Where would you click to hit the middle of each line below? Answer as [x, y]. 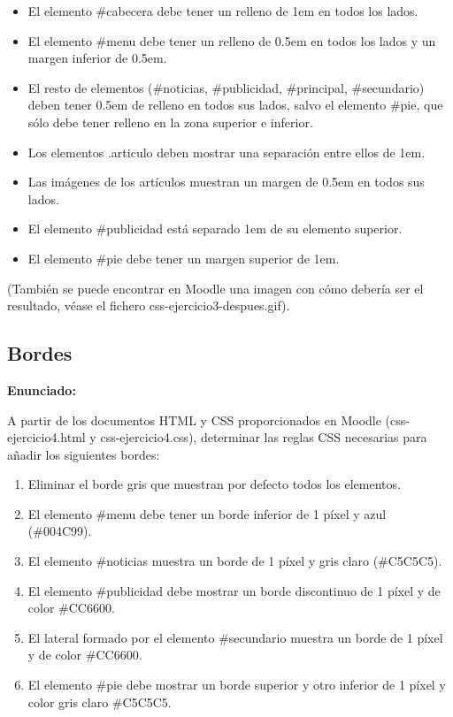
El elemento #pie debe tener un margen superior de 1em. [184, 258]
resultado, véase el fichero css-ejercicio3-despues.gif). [149, 305]
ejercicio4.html [46, 437]
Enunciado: [42, 389]
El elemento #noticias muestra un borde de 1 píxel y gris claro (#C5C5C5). [235, 561]
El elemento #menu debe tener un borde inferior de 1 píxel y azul [207, 513]
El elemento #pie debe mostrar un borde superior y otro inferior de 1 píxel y [237, 685]
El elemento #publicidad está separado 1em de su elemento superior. [215, 229]
